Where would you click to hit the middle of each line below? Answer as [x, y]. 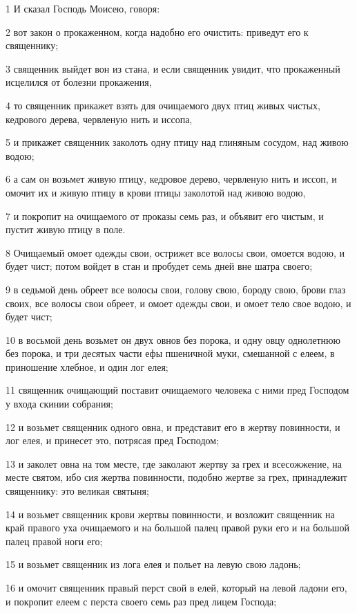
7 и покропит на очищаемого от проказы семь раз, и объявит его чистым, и [165, 216]
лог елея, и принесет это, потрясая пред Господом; [113, 440]
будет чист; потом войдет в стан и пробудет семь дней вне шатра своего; [159, 266]
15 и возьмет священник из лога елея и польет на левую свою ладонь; [153, 564]
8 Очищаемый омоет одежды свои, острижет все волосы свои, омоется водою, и [175, 252]
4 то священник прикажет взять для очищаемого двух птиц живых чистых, [163, 105]
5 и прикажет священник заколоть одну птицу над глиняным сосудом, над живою [177, 142]
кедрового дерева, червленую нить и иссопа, [99, 119]
